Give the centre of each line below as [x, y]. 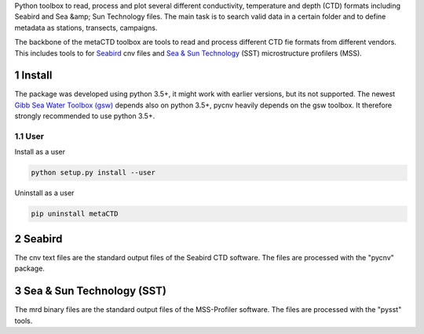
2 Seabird [38, 239]
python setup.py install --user [93, 173]
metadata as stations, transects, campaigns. [86, 27]
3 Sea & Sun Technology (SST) [91, 291]
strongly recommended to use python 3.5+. [85, 116]
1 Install [33, 76]
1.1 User [29, 136]
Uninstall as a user [44, 193]
